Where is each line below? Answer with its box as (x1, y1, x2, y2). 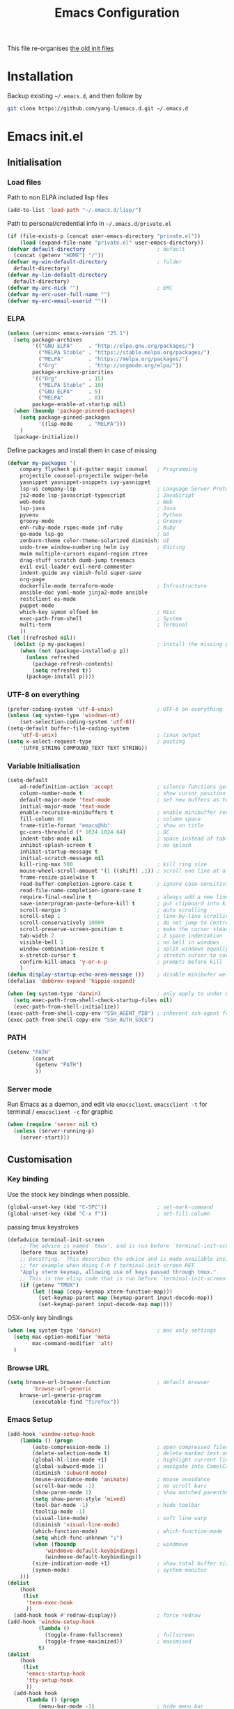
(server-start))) (19, 1134, 70, 1141)
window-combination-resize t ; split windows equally (19, 945, 229, 952)
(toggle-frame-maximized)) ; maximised (44, 1638, 192, 1645)
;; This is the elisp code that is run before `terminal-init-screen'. (19, 1275, 232, 1282)
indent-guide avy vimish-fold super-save (19, 569, 141, 576)
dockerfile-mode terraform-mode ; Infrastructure (19, 583, 208, 590)
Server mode (7, 1085, 52, 1094)
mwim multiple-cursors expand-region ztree (19, 550, 148, 557)
